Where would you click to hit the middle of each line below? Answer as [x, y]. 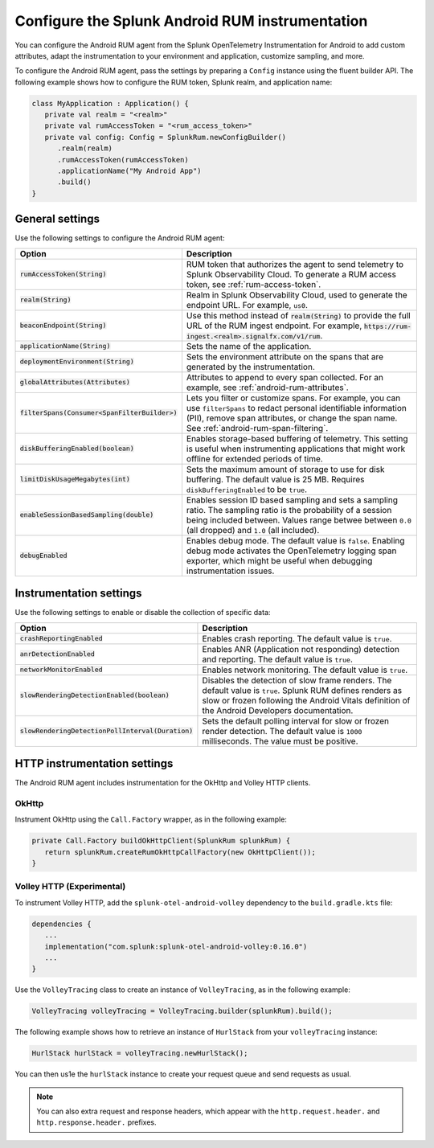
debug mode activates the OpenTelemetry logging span [291, 551]
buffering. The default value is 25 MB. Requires [275, 479]
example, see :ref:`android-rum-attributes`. [267, 387]
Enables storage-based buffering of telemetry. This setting [297, 438]
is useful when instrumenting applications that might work [296, 449]
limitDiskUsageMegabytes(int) [75, 480]
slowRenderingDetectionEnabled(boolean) [95, 695]
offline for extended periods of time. [254, 458]
